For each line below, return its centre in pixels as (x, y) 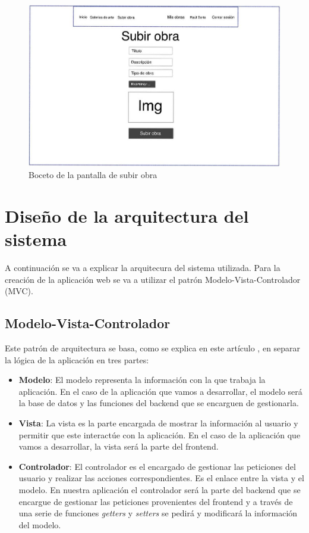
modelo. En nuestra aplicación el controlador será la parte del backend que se (160, 490)
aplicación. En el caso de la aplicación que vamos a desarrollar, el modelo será (160, 391)
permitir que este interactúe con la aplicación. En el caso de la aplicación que (160, 434)
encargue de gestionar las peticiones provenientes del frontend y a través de (156, 501)
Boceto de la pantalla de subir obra (93, 175)
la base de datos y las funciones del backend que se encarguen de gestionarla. (159, 403)
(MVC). (19, 291)
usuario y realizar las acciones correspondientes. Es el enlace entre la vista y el (161, 478)
